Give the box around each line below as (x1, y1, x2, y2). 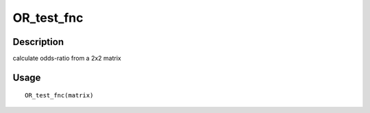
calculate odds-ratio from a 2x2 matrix (12, 54, 121, 63)
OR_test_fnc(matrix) (25, 92, 94, 99)
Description (12, 36, 64, 48)
